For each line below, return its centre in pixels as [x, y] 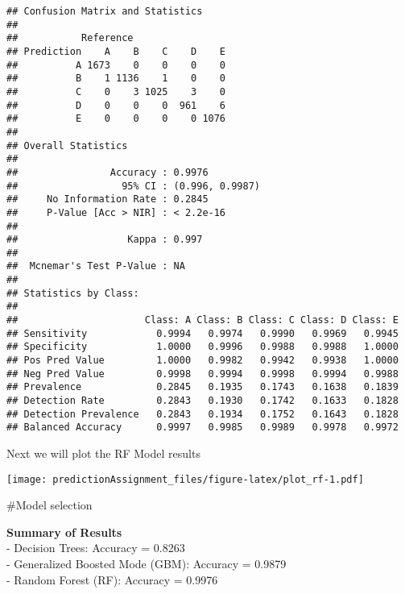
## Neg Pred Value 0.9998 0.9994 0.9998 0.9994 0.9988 [202, 374]
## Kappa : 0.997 [105, 240]
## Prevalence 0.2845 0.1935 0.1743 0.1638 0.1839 [202, 387]
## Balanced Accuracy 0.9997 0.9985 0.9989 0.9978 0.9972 [202, 428]
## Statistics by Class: [73, 293]
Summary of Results [64, 532]
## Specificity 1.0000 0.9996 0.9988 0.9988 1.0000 [202, 347]
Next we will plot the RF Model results [103, 453]
